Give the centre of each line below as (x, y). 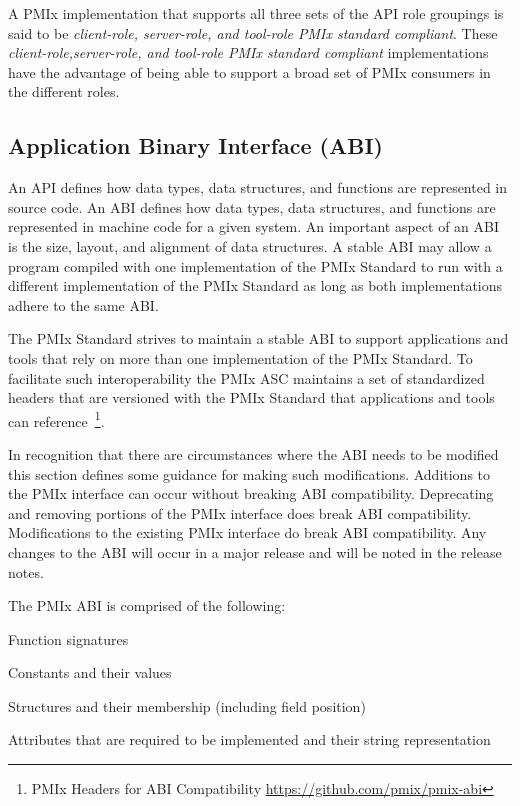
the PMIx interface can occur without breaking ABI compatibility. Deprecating (251, 493)
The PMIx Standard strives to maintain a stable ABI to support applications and (258, 338)
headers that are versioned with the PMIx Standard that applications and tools (251, 397)
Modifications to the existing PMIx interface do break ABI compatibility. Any (247, 532)
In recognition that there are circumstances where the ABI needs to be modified (253, 453)
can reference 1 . (56, 419)
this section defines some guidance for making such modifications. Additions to (249, 473)
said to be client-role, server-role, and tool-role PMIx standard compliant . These (253, 32)
